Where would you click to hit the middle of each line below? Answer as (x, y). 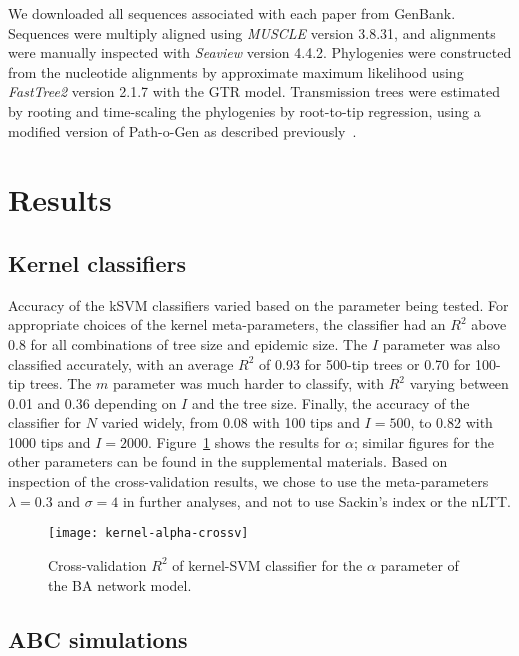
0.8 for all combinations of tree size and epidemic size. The (188, 343)
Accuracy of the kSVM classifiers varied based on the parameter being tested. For (258, 304)
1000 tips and (49, 441)
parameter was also (441, 343)
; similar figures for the (424, 441)
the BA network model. (120, 584)
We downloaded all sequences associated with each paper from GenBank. (232, 13)
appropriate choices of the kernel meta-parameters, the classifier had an (227, 324)
